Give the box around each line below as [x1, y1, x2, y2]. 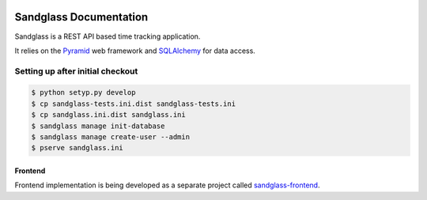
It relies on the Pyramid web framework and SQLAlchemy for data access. [14, 46, 256, 55]
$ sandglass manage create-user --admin [31, 133, 190, 142]
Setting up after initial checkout [14, 66, 138, 77]
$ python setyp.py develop [31, 88, 136, 97]
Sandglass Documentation [14, 10, 149, 24]
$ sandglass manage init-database [31, 121, 165, 130]
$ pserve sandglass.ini [31, 143, 124, 153]
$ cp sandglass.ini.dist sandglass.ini [31, 111, 186, 119]
